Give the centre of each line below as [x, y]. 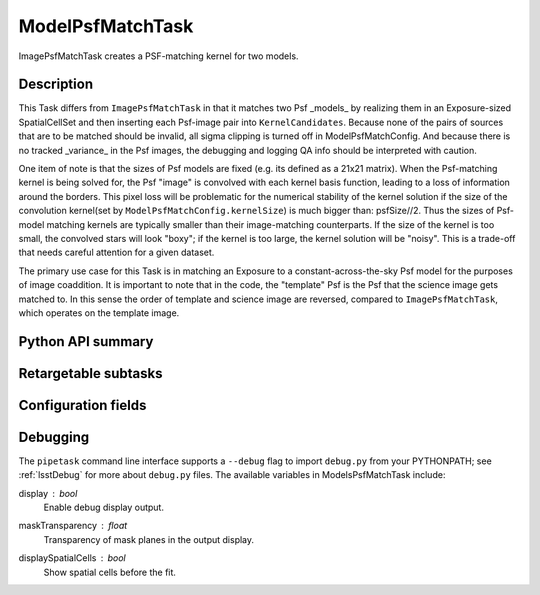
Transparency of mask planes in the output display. [149, 539]
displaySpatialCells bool [72, 558]
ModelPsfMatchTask [106, 26]
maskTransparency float [73, 526]
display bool [48, 493]
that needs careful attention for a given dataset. [116, 252]
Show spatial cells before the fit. [110, 572]
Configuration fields [82, 405]
